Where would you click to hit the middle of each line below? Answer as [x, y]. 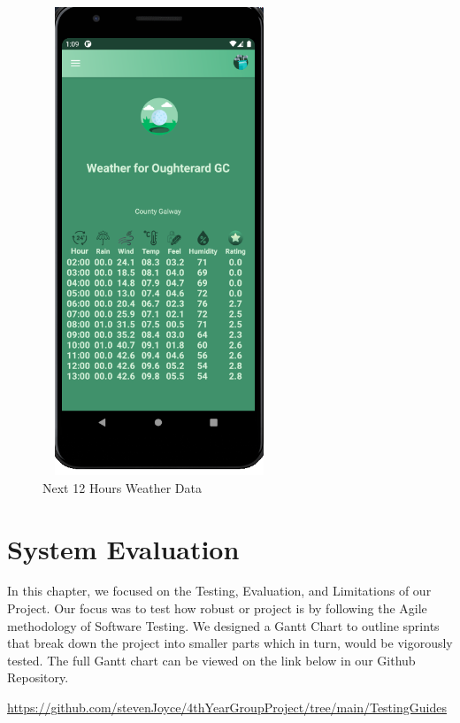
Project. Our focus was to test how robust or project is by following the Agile [217, 608]
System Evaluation [123, 548]
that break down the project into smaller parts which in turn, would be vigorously [230, 643]
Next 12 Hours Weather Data [123, 487]
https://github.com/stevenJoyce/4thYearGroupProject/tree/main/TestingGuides [227, 707]
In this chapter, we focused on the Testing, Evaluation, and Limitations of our [219, 591]
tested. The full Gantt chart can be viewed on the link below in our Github [211, 660]
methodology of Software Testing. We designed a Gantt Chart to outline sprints [223, 625]
